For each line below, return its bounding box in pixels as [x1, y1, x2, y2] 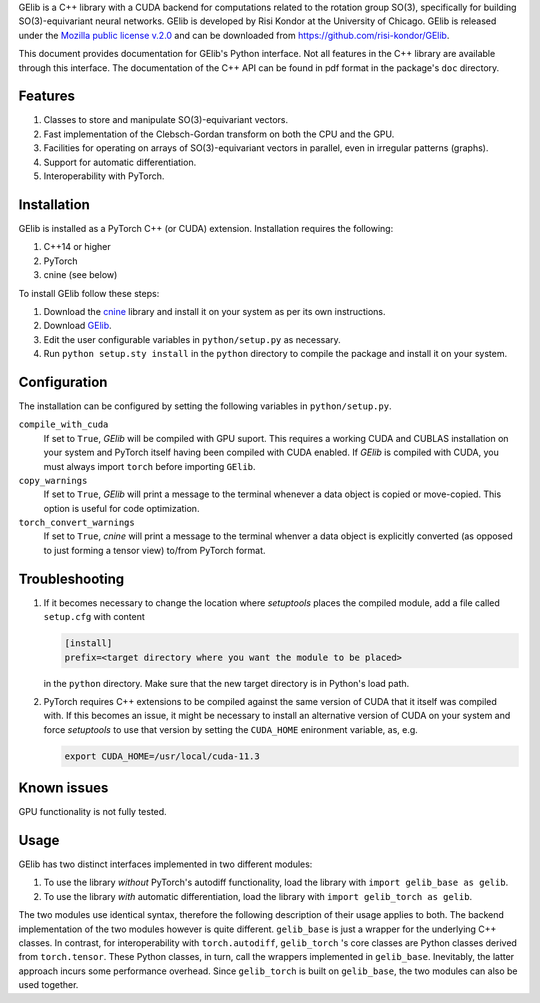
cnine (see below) [43, 269, 118, 281]
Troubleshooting [18, 570, 125, 587]
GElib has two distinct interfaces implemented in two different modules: [18, 858, 313, 870]
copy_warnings [18, 475, 88, 486]
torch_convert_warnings [18, 517, 135, 529]
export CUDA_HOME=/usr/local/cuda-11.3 [64, 750, 260, 762]
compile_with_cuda [18, 419, 109, 430]
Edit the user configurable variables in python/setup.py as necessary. [43, 333, 342, 345]
